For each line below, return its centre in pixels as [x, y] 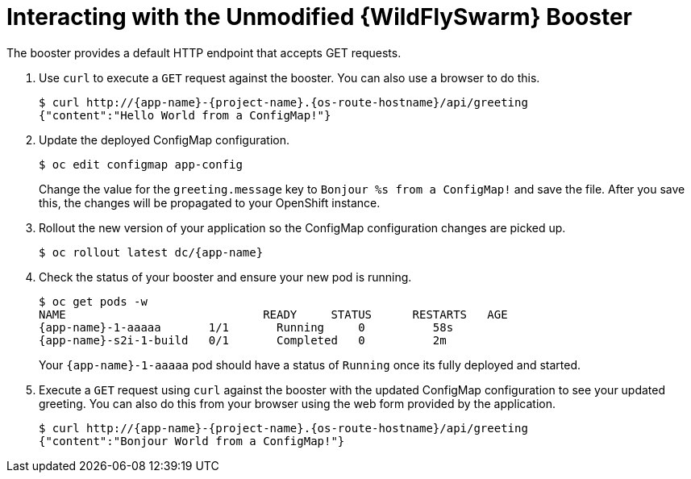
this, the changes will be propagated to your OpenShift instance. [210, 202]
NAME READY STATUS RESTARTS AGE [273, 314]
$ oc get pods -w [93, 301]
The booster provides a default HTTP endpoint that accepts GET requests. [204, 52]
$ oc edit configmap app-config [141, 164]
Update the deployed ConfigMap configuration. [164, 140]
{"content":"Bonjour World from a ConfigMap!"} [192, 441]
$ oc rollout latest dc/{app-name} [151, 252]
